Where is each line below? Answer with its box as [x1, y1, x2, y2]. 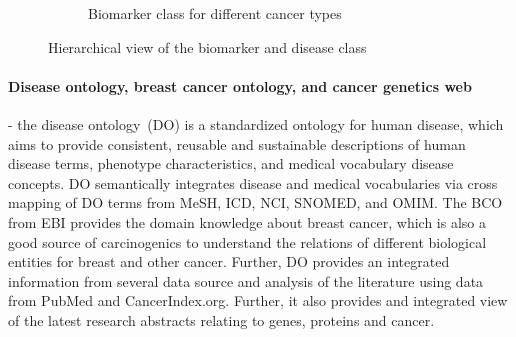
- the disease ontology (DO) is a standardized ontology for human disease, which [8, 113, 504, 134]
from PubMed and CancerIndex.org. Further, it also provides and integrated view [8, 290, 508, 311]
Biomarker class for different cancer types [88, 3, 342, 23]
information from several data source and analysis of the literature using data [8, 270, 484, 291]
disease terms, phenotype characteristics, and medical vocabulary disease [8, 153, 454, 174]
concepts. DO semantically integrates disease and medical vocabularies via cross [8, 172, 498, 193]
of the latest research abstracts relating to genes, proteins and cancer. [8, 309, 435, 330]
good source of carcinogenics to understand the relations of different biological [8, 231, 487, 252]
